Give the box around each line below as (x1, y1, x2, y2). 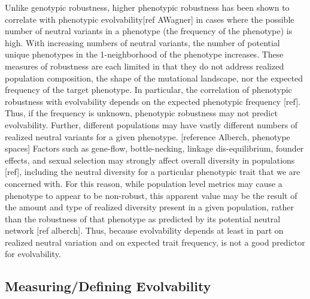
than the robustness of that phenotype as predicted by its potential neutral (5, 212, 281, 225)
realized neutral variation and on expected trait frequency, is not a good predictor (5, 235, 305, 248)
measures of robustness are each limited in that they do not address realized (5, 59, 284, 72)
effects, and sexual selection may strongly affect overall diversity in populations (5, 153, 295, 166)
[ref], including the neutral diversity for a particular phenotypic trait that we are (5, 165, 300, 178)
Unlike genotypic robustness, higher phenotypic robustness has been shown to (5, 1, 290, 13)
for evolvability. (5, 247, 61, 260)
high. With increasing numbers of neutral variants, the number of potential (5, 36, 280, 49)
